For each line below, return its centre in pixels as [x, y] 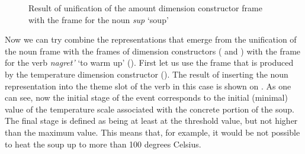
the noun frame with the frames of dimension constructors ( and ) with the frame [153, 51]
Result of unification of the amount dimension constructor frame [145, 8]
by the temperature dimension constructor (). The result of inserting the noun [147, 74]
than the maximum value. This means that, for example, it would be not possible [152, 132]
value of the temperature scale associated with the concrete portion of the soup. [150, 109]
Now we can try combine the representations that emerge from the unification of [151, 39]
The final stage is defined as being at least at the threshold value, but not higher [151, 121]
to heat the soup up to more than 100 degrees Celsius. [103, 144]
